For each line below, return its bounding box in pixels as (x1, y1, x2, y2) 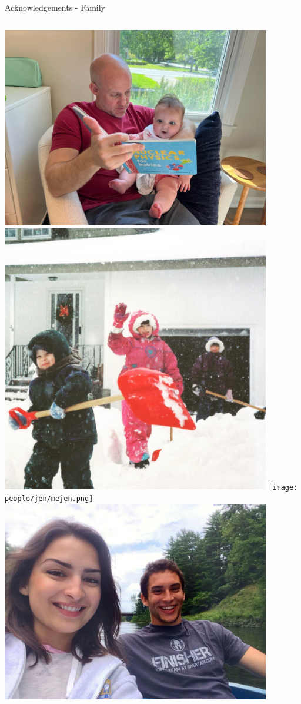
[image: (268, 483, 298, 492)
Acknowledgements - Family (5, 1, 105, 13)
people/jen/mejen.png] (5, 494, 93, 503)
